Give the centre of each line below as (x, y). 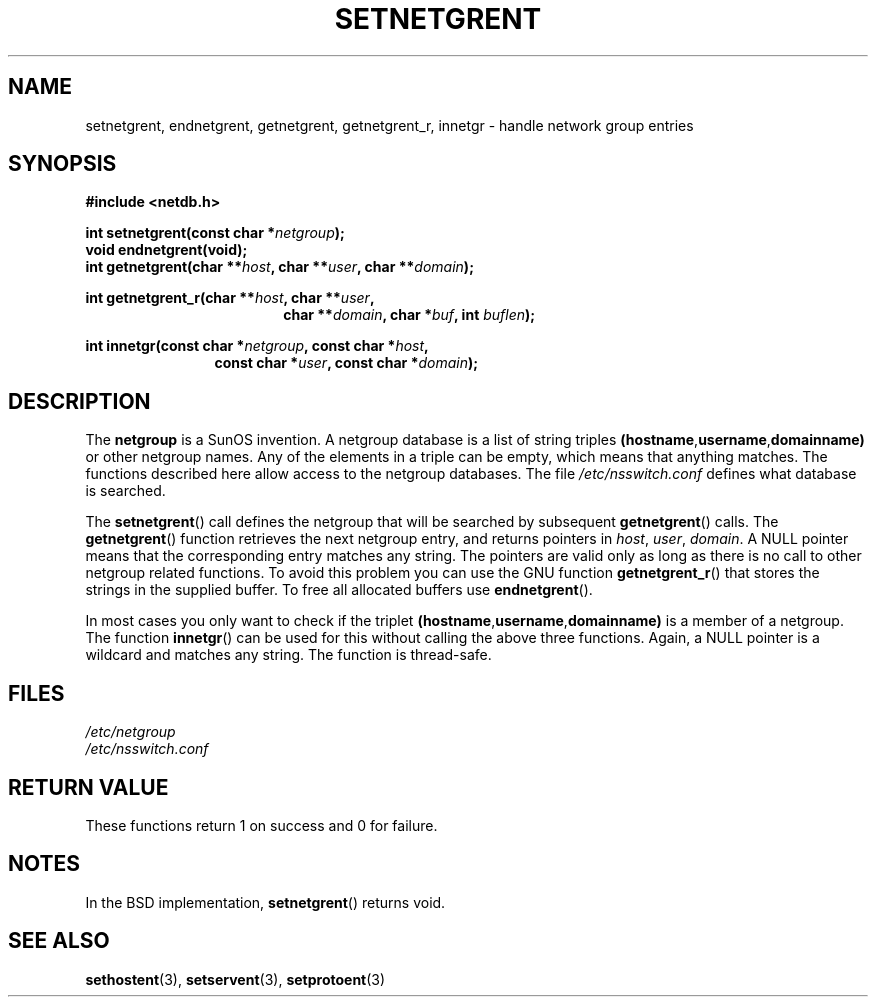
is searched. (125, 491)
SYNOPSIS (62, 164)
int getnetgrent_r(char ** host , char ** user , (230, 298)
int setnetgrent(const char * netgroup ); (215, 233)
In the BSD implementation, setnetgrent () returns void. (265, 902)
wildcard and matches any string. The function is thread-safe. (288, 655)
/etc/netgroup (130, 732)
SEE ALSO (59, 941)
